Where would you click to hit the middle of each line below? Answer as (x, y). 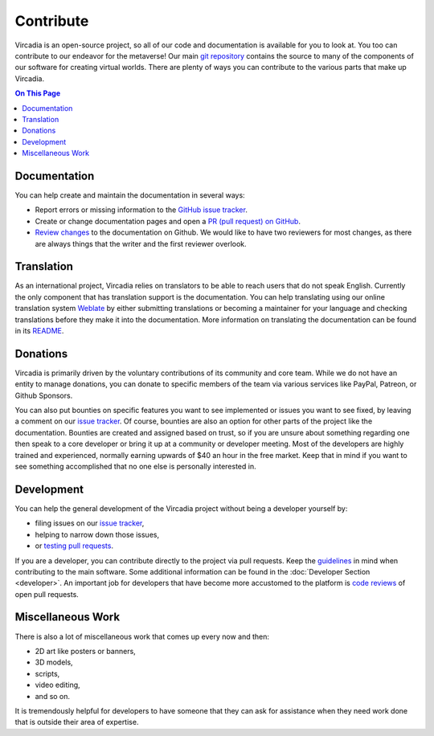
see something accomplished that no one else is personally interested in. (135, 467)
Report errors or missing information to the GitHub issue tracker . (141, 210)
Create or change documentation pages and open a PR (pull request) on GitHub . (168, 221)
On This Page (38, 93)
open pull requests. (47, 594)
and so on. (53, 696)
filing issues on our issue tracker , (90, 523)
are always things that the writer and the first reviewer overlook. (141, 243)
